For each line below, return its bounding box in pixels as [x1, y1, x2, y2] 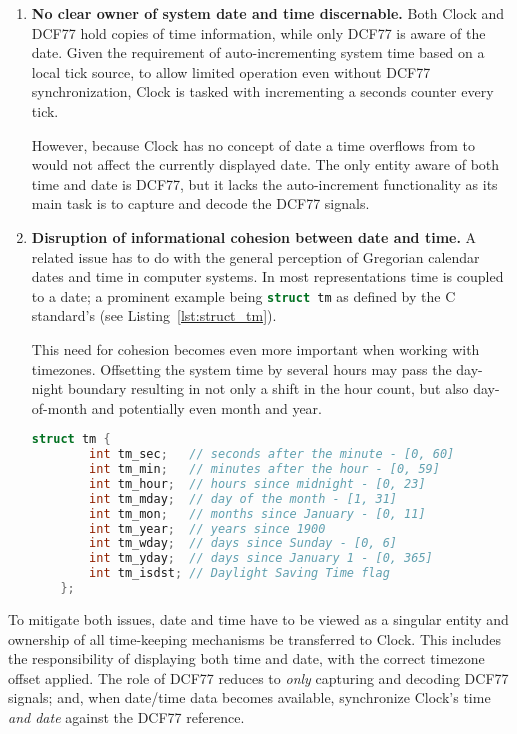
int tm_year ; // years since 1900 [89, 521, 326, 536]
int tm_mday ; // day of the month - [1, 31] [89, 491, 397, 506]
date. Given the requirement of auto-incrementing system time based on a [31, 42, 485, 63]
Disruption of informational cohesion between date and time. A [31, 226, 477, 247]
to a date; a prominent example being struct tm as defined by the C [31, 285, 456, 306]
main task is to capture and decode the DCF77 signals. [31, 193, 370, 214]
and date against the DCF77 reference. [8, 706, 245, 727]
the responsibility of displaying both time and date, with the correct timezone [8, 648, 485, 669]
